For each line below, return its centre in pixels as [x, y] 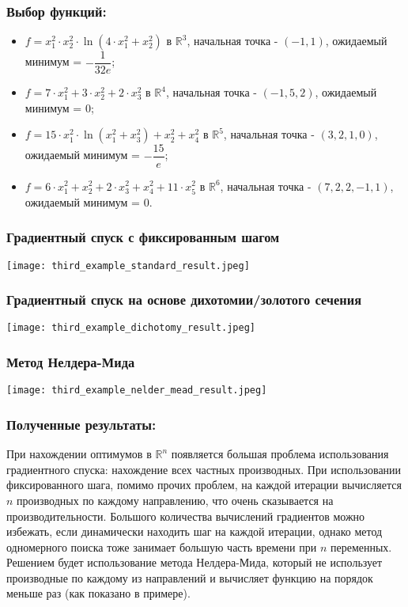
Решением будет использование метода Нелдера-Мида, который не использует [195, 562]
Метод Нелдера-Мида [71, 361]
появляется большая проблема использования [280, 454]
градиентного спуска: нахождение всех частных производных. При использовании [204, 469]
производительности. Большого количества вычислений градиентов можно [186, 516]
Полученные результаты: [81, 424]
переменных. [361, 546]
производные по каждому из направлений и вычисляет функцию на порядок [190, 577]
